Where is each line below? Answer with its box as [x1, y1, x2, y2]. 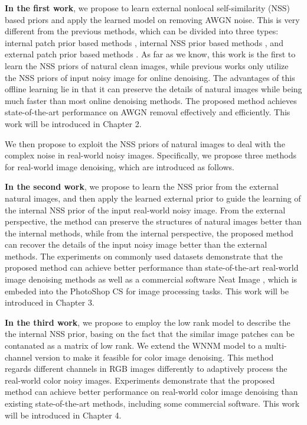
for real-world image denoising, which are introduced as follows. [5, 160, 234, 173]
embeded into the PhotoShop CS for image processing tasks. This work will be [5, 284, 289, 297]
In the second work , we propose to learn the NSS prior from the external [5, 180, 279, 193]
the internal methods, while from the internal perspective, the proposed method [5, 226, 293, 239]
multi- [264, 339, 287, 352]
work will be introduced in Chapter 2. [5, 117, 142, 129]
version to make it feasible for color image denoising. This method [34, 351, 274, 363]
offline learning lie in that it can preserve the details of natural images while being [5, 83, 302, 95]
